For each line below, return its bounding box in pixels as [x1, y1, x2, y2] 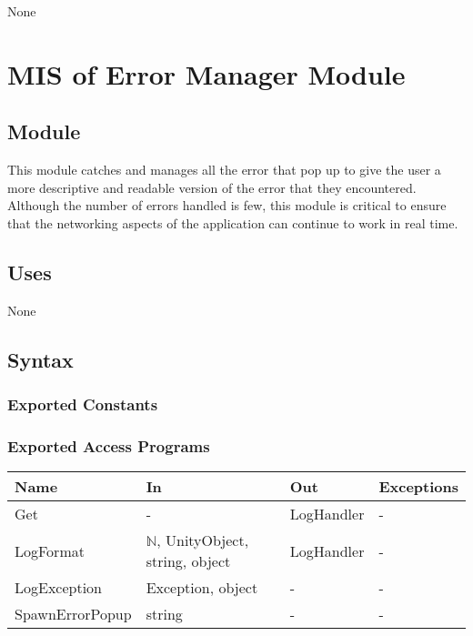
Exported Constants [7, 393, 158, 416]
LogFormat [15, 540, 85, 561]
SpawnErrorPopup [15, 603, 132, 625]
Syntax [7, 345, 74, 373]
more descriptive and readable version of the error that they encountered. [7, 177, 417, 197]
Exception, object [146, 577, 258, 599]
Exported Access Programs [7, 434, 210, 457]
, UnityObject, [156, 530, 249, 551]
